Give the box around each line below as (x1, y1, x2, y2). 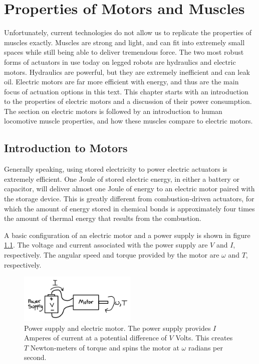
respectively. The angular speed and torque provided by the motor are (4, 250, 219, 260)
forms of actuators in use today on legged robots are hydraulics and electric (4, 56, 236, 67)
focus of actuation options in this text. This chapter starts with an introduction (4, 86, 248, 96)
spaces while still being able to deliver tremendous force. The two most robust (4, 47, 244, 57)
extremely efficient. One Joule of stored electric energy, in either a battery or (4, 173, 239, 184)
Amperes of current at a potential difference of (24, 332, 167, 343)
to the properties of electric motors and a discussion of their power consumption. (4, 96, 252, 106)
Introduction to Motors (4, 140, 128, 156)
